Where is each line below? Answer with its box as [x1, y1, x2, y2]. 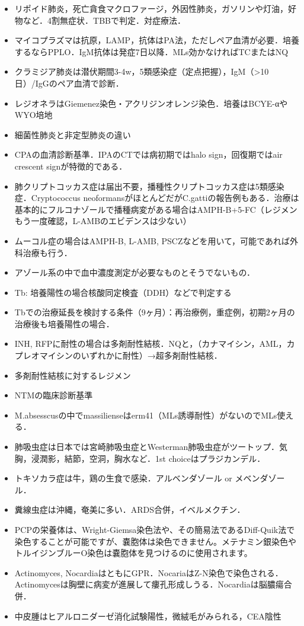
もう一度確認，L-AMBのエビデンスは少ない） [14, 215, 191, 227]
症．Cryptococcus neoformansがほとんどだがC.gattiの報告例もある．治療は [14, 191, 299, 204]
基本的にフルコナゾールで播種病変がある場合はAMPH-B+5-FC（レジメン [14, 203, 297, 215]
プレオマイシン [14, 349, 73, 362]
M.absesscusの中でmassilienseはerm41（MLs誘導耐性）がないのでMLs [14, 408, 277, 421]
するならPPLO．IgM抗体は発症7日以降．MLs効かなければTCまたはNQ [14, 45, 289, 58]
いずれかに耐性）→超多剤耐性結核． [81, 349, 222, 362]
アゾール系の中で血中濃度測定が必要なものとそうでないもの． [14, 266, 255, 279]
